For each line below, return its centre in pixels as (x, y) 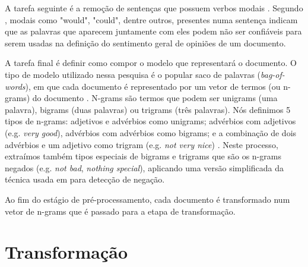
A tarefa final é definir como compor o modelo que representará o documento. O (151, 63)
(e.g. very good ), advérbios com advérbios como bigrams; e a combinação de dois (151, 132)
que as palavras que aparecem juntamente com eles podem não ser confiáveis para (153, 31)
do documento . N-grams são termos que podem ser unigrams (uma (155, 98)
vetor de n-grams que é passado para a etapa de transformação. (120, 211)
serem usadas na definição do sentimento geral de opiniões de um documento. (145, 43)
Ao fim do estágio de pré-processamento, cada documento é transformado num (147, 199)
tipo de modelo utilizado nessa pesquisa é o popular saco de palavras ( (133, 74)
